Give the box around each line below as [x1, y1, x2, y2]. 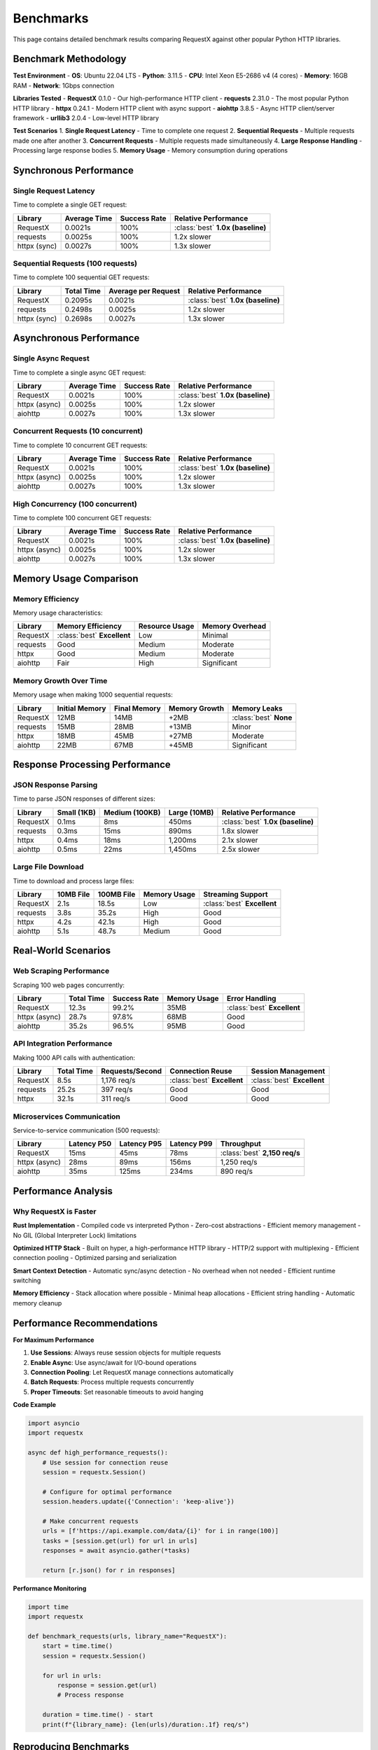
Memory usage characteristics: [13, 609, 103, 617]
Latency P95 [119, 1139, 162, 1149]
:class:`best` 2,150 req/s [220, 1148, 301, 1158]
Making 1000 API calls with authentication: [13, 1053, 136, 1062]
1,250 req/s [220, 1157, 258, 1167]
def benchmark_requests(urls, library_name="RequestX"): [27, 1632, 227, 1641]
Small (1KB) [57, 807, 96, 817]
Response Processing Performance [13, 759, 171, 771]
